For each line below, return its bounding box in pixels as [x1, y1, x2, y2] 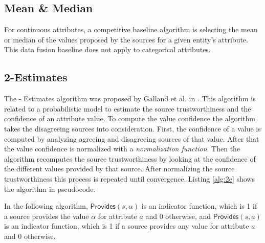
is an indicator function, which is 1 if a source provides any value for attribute [4, 220, 249, 231]
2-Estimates [4, 69, 68, 85]
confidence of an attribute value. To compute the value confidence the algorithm [4, 113, 255, 124]
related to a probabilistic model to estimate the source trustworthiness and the [4, 103, 251, 114]
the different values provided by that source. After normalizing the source [4, 163, 235, 174]
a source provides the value [4, 210, 89, 221]
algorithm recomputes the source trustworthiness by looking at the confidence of [4, 153, 256, 164]
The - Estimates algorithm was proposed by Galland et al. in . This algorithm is [4, 93, 256, 104]
